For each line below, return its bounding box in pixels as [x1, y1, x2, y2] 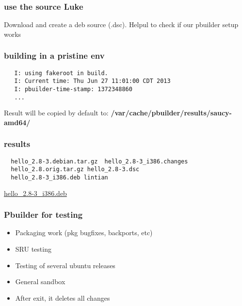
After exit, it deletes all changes [15, 292, 110, 303]
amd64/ [4, 117, 31, 127]
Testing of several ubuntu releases [15, 260, 115, 270]
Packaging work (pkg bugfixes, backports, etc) [15, 227, 153, 238]
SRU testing [15, 244, 51, 254]
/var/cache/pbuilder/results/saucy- [111, 108, 232, 118]
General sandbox [15, 276, 65, 287]
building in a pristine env [4, 49, 105, 62]
